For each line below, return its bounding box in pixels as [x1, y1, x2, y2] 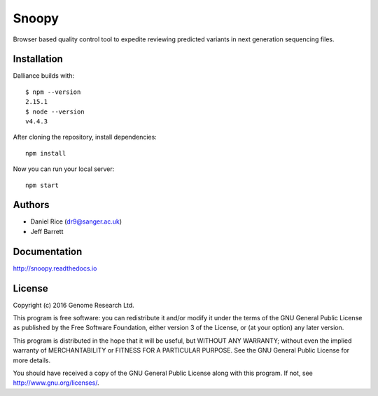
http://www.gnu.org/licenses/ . [13, 378, 99, 387]
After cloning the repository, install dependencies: [13, 133, 157, 142]
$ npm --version [25, 88, 81, 96]
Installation [13, 53, 63, 65]
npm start [25, 181, 59, 189]
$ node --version [25, 107, 85, 116]
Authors [13, 199, 50, 211]
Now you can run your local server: [13, 165, 115, 173]
